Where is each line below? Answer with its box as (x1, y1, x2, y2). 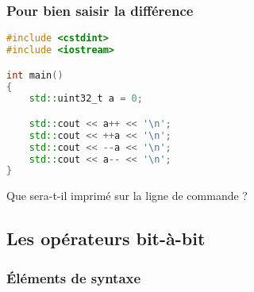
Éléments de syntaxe (6, 267, 141, 287)
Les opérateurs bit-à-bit (6, 226, 206, 251)
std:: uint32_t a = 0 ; (29, 93, 143, 105)
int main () (6, 69, 63, 81)
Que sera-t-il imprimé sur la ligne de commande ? (6, 187, 248, 204)
